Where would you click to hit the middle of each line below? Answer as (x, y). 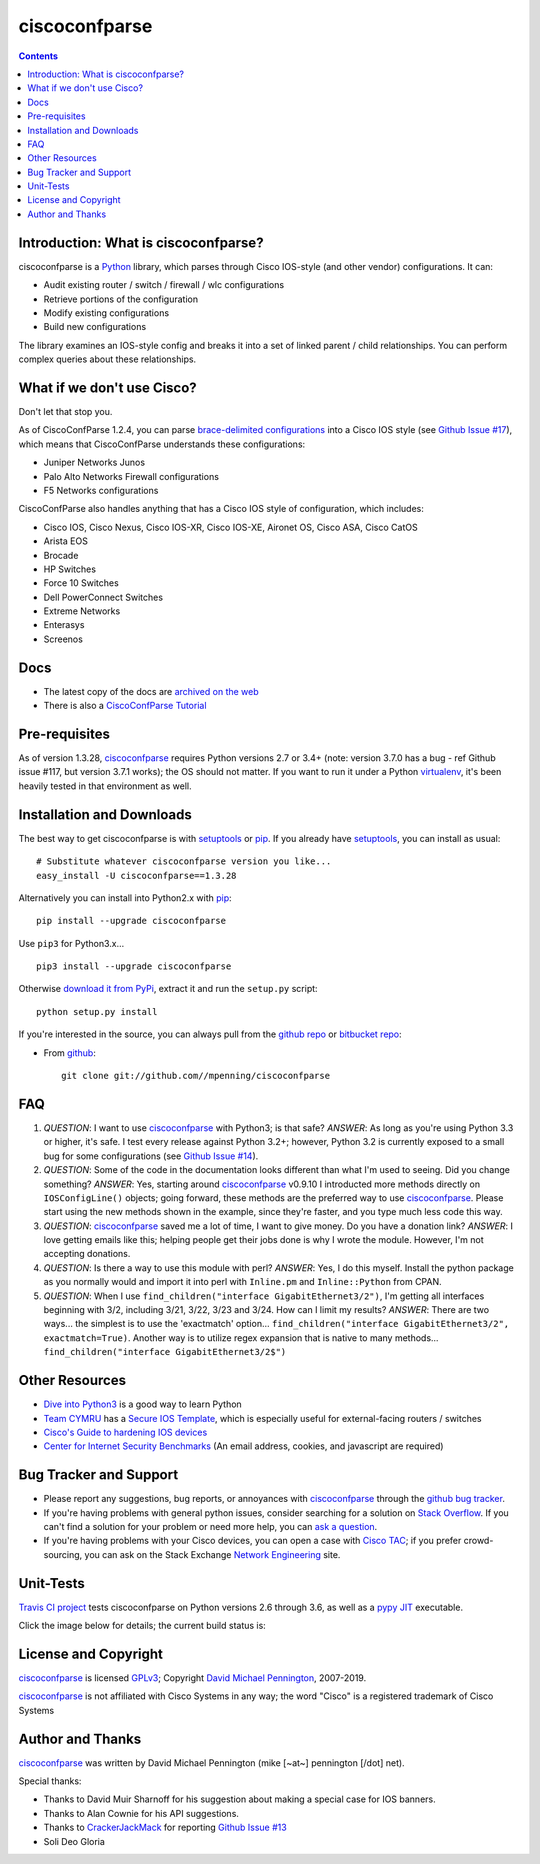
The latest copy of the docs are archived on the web (151, 691)
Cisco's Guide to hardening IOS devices (125, 1432)
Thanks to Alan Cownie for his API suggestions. (141, 1813)
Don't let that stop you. (65, 411)
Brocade (61, 555)
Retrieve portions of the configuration (121, 299)
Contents (38, 56)
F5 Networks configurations (101, 490)
